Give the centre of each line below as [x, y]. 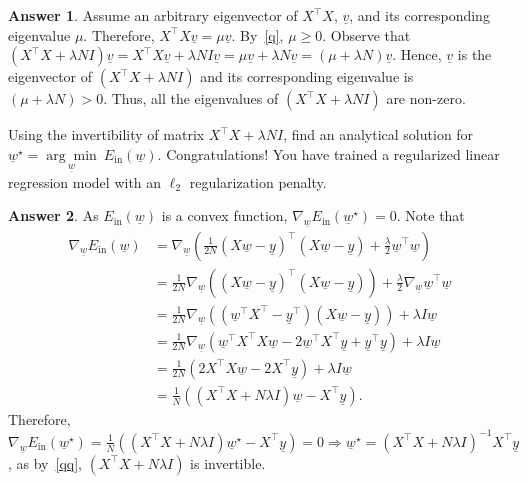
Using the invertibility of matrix [106, 134]
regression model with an [85, 181]
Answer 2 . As [53, 215]
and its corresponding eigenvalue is [307, 76]
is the [474, 54]
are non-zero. [426, 98]
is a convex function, [224, 215]
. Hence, [417, 54]
